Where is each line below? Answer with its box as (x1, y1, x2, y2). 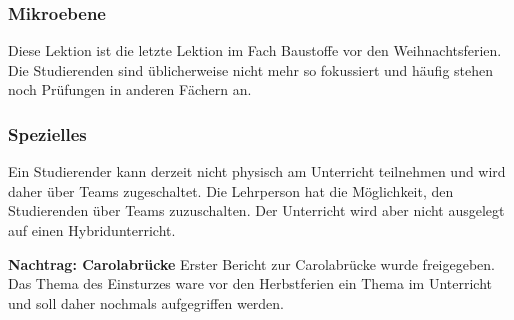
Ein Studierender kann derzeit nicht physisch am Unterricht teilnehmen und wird (8, 161, 506, 182)
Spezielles (8, 121, 87, 146)
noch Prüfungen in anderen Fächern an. (8, 79, 252, 100)
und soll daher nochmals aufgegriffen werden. (8, 292, 285, 313)
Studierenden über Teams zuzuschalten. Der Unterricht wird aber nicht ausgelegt (8, 200, 505, 221)
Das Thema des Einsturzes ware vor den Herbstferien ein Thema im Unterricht (8, 273, 492, 294)
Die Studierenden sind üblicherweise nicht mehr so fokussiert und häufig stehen (8, 59, 493, 80)
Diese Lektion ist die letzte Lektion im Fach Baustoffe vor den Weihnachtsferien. (8, 40, 502, 61)
